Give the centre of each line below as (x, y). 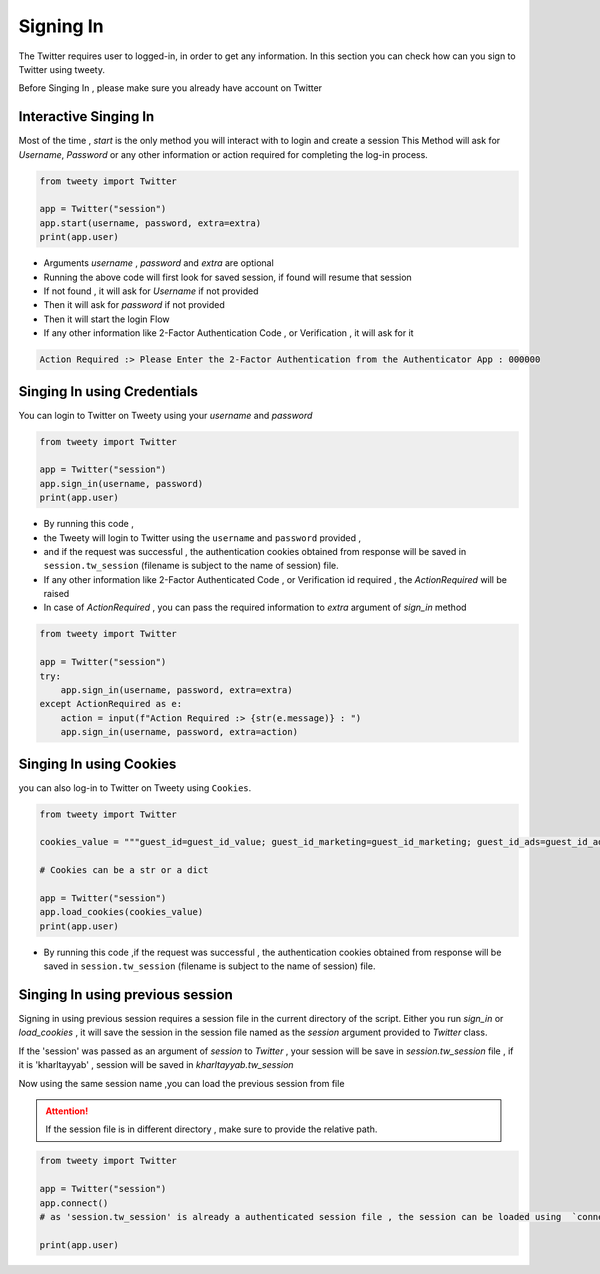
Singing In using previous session (126, 994)
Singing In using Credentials (108, 391)
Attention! (67, 1111)
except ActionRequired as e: (111, 704)
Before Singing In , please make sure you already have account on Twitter (170, 88)
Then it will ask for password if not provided (134, 305)
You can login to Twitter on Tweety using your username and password (165, 415)
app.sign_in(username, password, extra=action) (179, 732)
